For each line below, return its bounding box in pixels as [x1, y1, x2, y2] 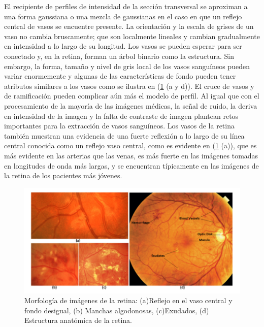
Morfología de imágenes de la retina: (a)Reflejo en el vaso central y [24, 295, 233, 306]
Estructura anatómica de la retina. [24, 315, 132, 325]
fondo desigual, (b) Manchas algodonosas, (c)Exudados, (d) [24, 305, 209, 315]
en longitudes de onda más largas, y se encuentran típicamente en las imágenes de [4, 160, 259, 171]
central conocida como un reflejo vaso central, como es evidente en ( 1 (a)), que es [4, 140, 257, 151]
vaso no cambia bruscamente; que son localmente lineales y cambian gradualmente [4, 30, 260, 41]
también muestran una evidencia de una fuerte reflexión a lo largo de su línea [4, 130, 245, 141]
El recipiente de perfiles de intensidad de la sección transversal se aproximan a [4, 1, 248, 11]
